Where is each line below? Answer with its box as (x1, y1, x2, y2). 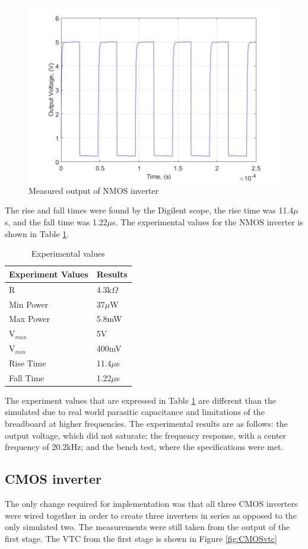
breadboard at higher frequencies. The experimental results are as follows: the (5, 417, 288, 430)
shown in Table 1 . (5, 227, 69, 240)
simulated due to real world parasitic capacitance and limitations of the (5, 406, 265, 418)
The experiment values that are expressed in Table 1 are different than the (5, 394, 276, 406)
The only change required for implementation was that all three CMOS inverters (5, 497, 298, 510)
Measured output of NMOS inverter (28, 184, 159, 196)
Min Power (9, 298, 49, 310)
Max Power (9, 312, 50, 325)
